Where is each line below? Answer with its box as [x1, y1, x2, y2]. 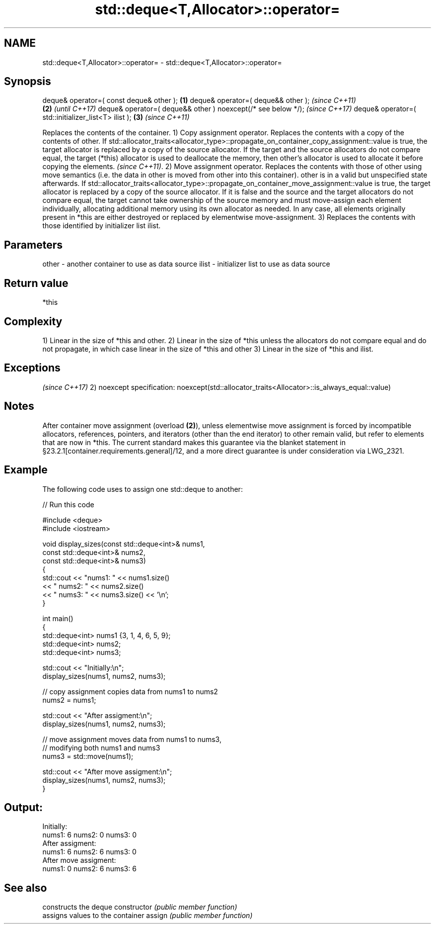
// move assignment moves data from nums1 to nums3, [42, 735, 221, 743]
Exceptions [4, 362, 61, 374]
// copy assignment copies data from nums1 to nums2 [42, 687, 218, 696]
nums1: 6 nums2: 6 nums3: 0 [42, 847, 137, 856]
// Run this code [42, 500, 94, 509]
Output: [4, 801, 43, 814]
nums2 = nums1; [42, 695, 96, 704]
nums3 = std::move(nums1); [42, 751, 134, 760]
